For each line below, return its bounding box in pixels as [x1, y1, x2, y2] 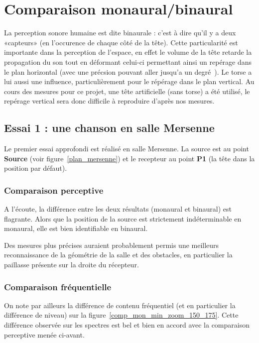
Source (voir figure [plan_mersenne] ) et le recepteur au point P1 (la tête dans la [4, 153, 255, 163]
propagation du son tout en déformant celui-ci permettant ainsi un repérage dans [4, 56, 252, 67]
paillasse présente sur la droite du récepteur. [4, 259, 139, 270]
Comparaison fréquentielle [4, 280, 112, 293]
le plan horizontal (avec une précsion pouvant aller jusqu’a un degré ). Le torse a [4, 66, 252, 77]
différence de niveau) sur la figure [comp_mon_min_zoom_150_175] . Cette [4, 310, 239, 320]
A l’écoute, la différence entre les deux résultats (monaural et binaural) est [4, 204, 232, 214]
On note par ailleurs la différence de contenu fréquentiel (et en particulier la [4, 300, 236, 310]
